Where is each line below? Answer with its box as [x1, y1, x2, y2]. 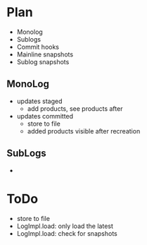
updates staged [16, 97, 63, 105]
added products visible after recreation [27, 126, 141, 135]
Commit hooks [16, 42, 59, 51]
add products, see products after [27, 104, 123, 113]
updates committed [16, 112, 74, 120]
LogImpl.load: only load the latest [16, 222, 114, 230]
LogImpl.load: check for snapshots [16, 229, 117, 237]
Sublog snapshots [16, 57, 70, 66]
